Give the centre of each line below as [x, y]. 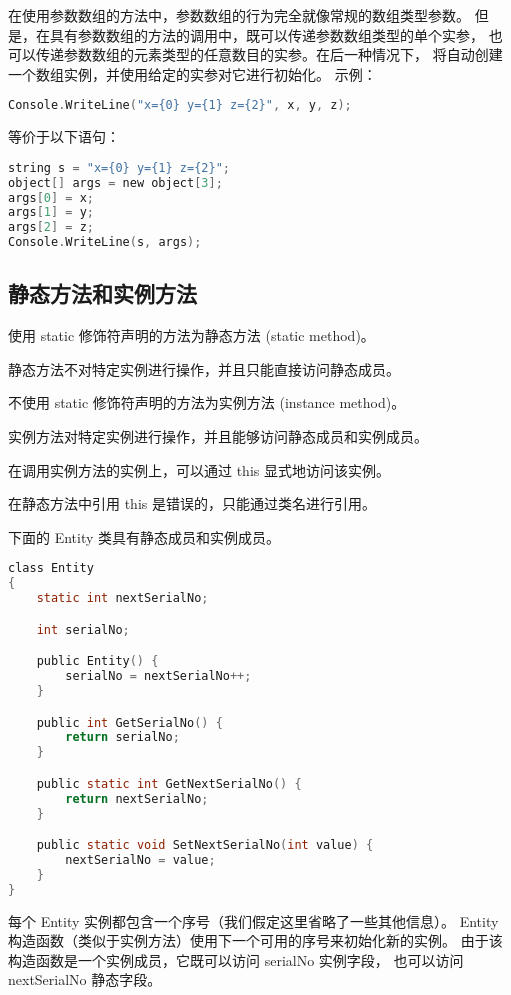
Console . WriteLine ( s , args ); [105, 242]
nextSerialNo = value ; [140, 859]
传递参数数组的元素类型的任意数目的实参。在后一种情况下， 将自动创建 [269, 54]
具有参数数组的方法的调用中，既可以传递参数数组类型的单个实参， [266, 34]
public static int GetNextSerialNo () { [169, 783]
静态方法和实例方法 [102, 293]
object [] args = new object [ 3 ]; [115, 182]
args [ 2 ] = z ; [51, 227]
